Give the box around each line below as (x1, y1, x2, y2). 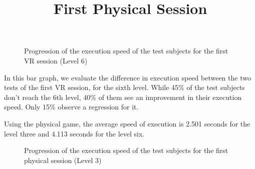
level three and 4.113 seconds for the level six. (4, 128, 145, 138)
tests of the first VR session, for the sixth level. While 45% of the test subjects (4, 82, 245, 92)
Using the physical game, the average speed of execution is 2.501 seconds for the (4, 118, 250, 128)
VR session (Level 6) (24, 55, 88, 65)
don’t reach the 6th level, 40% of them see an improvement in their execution (4, 91, 242, 102)
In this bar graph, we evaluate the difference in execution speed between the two (4, 72, 251, 82)
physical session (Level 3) (24, 154, 102, 165)
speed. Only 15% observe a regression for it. (4, 101, 139, 112)
